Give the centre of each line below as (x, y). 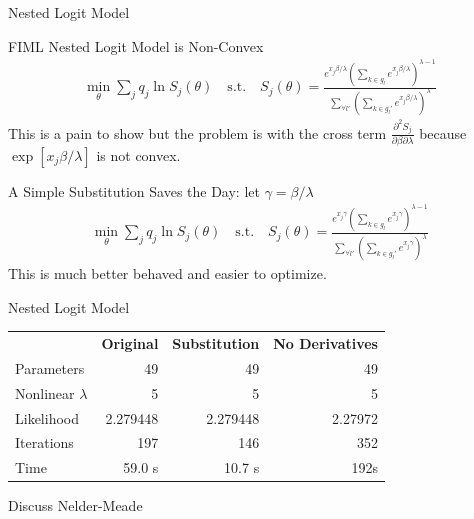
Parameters (50, 367)
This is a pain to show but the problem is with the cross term (197, 132)
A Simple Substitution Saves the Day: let (134, 190)
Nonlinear (45, 392)
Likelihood (47, 417)
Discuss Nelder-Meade (75, 505)
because (443, 132)
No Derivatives (325, 343)
